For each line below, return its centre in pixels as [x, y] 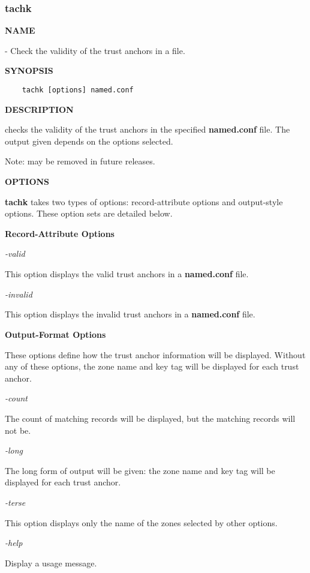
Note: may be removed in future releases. [80, 161]
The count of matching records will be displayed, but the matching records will [150, 418]
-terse [15, 502]
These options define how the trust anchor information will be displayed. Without [155, 354]
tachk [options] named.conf [78, 90]
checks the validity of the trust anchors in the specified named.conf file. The [148, 129]
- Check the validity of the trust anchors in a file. [95, 50]
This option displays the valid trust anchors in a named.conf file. [127, 274]
